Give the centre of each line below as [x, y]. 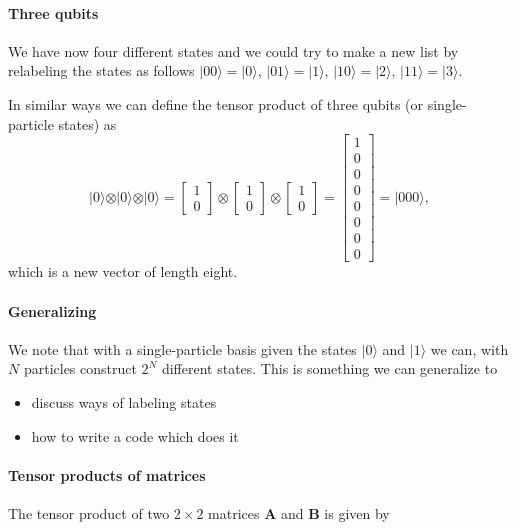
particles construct [80, 368]
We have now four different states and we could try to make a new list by [233, 50]
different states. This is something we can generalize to [329, 368]
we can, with [469, 348]
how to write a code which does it [135, 435]
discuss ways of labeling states [124, 402]
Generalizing [52, 310]
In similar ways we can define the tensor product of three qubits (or [216, 103]
